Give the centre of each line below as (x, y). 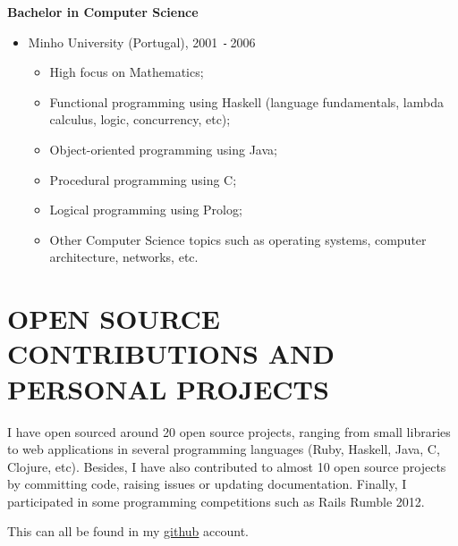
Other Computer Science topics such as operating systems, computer (238, 239)
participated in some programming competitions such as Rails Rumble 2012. (216, 501)
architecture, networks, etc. (124, 257)
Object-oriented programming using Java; (163, 150)
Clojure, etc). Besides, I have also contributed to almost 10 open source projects (227, 466)
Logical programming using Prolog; (146, 210)
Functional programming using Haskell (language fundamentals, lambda (246, 101)
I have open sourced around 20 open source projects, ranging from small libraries (229, 431)
